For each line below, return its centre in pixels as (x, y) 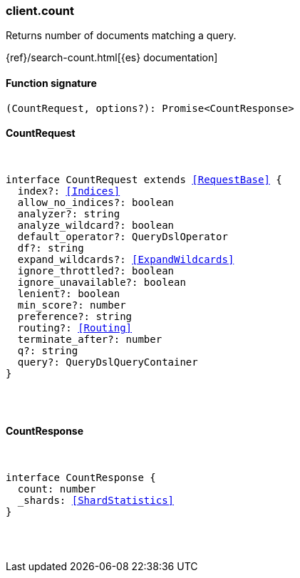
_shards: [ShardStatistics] (96, 501)
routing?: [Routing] (75, 327)
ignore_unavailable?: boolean (102, 282)
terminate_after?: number (90, 339)
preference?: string (75, 316)
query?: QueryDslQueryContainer (108, 362)
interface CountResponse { (81, 478)
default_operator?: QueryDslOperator (123, 236)
